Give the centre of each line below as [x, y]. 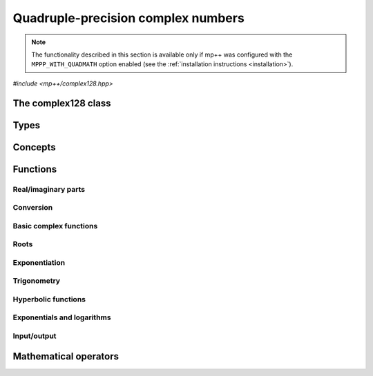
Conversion [33, 208]
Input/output [35, 336]
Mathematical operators [66, 356]
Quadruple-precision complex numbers [128, 18]
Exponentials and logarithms [62, 317]
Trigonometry [37, 281]
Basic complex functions [55, 226]
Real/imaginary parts [49, 189]
